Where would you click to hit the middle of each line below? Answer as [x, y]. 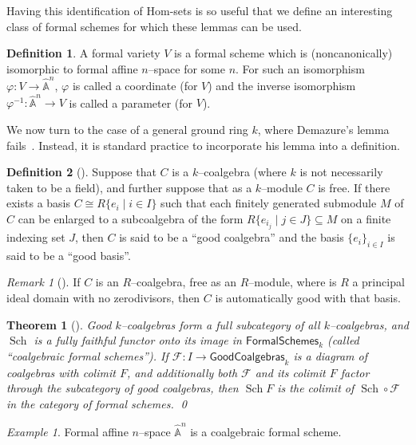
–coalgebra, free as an [184, 282]
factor [355, 372]
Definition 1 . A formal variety [83, 53]
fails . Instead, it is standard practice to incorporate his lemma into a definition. [203, 145]
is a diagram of [330, 355]
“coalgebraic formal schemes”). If [87, 355]
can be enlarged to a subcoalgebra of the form [131, 218]
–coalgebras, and [369, 324]
